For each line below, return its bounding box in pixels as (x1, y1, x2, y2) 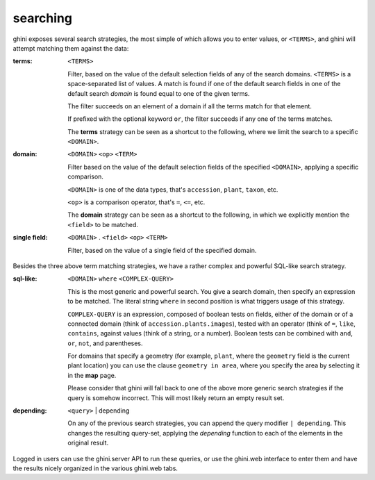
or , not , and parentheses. (67, 339, 143, 347)
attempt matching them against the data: (12, 44, 129, 52)
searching (12, 10, 73, 26)
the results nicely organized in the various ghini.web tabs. (12, 464, 178, 472)
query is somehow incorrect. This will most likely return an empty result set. (67, 393, 285, 402)
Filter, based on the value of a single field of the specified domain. (67, 246, 257, 254)
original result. (67, 438, 109, 447)
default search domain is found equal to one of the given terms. (67, 89, 250, 97)
